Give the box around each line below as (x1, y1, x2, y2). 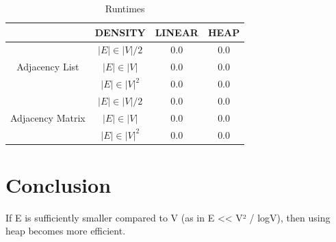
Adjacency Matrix (10, 110, 86, 124)
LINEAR (155, 25, 198, 39)
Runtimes (105, 1, 145, 15)
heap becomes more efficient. (5, 224, 126, 238)
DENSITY (94, 25, 146, 39)
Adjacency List (16, 59, 79, 74)
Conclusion (5, 170, 112, 198)
